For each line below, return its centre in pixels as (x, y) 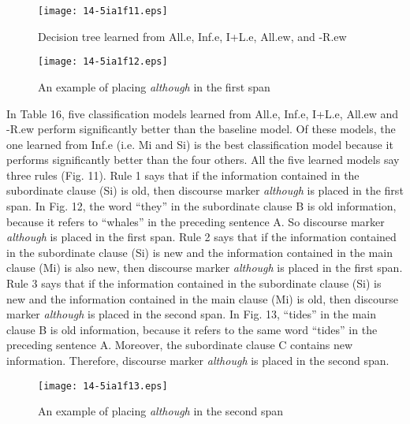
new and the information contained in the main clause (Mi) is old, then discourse (203, 298)
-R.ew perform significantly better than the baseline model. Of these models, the (201, 129)
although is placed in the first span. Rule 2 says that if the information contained (201, 237)
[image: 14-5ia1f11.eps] (103, 11)
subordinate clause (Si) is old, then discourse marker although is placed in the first (205, 190)
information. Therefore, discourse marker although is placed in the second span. (198, 360)
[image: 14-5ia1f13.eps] (103, 386)
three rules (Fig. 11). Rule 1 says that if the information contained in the (183, 175)
